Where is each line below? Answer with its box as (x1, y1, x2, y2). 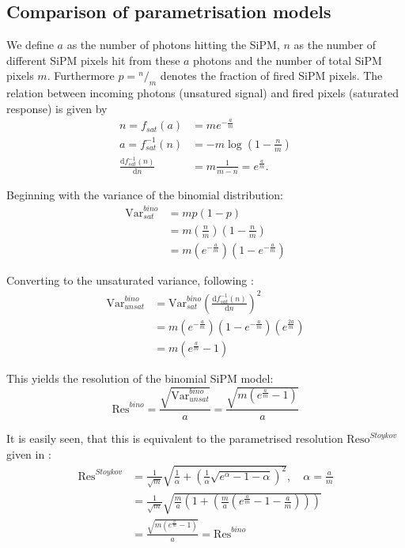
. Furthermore (47, 67, 115, 84)
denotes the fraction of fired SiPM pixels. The (160, 67, 383, 84)
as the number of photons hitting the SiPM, (66, 36, 280, 53)
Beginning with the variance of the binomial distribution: (6, 186, 284, 202)
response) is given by (6, 100, 108, 116)
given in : (6, 445, 51, 462)
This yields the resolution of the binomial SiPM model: (6, 370, 274, 387)
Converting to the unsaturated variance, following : (6, 271, 254, 288)
